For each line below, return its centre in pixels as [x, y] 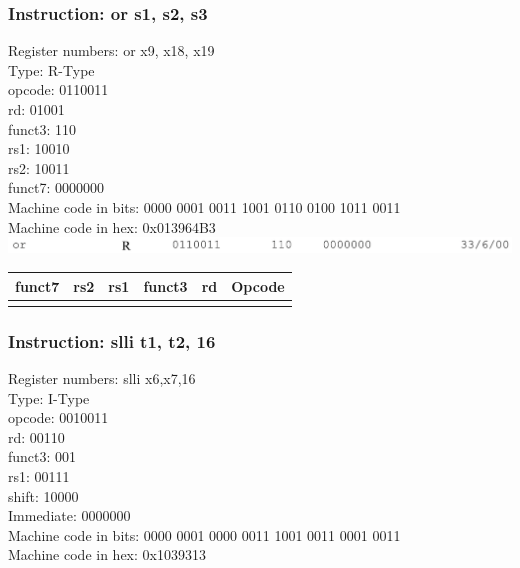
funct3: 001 [42, 456]
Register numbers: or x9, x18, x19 [111, 50]
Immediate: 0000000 [69, 515]
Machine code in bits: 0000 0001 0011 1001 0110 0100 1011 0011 [204, 206]
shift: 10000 [43, 495]
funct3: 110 [42, 128]
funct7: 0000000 [56, 187]
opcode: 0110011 [58, 89]
